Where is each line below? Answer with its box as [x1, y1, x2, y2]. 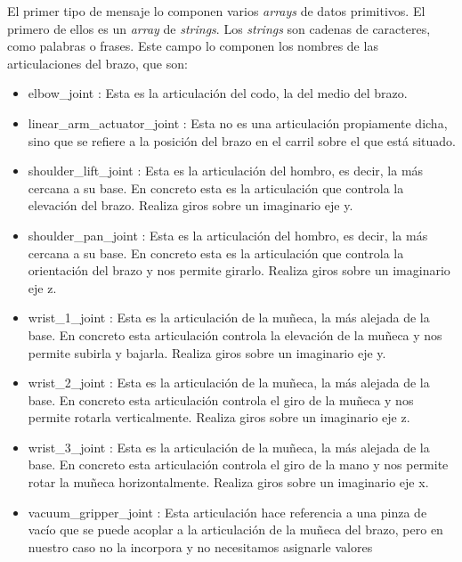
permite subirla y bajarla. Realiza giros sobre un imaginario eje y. [28, 343, 386, 362]
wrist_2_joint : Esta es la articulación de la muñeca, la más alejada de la [28, 373, 430, 392]
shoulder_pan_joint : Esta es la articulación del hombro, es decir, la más [28, 225, 428, 244]
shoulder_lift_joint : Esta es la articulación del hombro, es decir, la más [28, 161, 424, 180]
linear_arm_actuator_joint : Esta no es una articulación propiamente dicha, [28, 113, 448, 132]
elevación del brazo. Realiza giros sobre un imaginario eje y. [28, 196, 353, 215]
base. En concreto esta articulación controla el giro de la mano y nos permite [28, 455, 449, 474]
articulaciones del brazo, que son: [7, 53, 188, 72]
